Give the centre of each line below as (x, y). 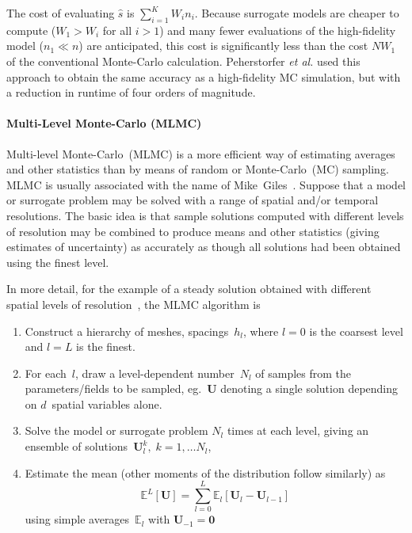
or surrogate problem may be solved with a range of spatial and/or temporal (193, 200)
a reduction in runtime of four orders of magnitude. (131, 92)
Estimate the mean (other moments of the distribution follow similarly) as (205, 472)
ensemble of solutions (76, 446)
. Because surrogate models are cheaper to (297, 13)
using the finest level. (58, 262)
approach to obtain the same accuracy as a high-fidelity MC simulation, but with (204, 76)
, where (261, 331)
